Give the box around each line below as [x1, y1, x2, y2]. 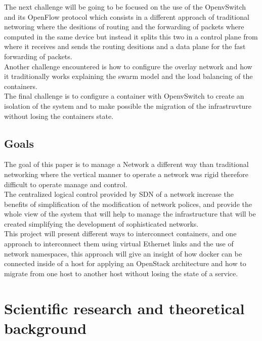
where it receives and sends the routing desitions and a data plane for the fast [4, 41, 246, 52]
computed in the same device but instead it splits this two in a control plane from [4, 31, 258, 41]
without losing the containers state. [4, 110, 114, 121]
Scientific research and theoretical [4, 297, 245, 318]
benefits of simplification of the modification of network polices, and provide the [4, 198, 252, 209]
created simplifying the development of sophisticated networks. [4, 218, 199, 229]
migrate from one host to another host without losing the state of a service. [4, 268, 238, 278]
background [4, 317, 87, 338]
